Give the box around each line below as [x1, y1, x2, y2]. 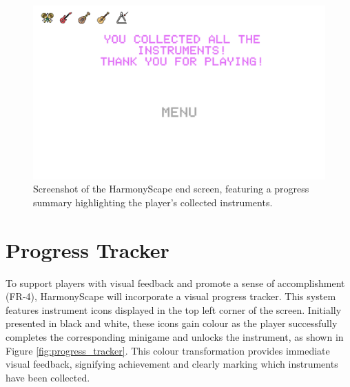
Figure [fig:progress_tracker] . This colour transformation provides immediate [6, 343, 330, 357]
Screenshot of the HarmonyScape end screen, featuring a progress [33, 181, 309, 196]
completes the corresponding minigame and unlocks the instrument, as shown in [6, 330, 344, 344]
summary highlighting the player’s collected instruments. [33, 195, 273, 209]
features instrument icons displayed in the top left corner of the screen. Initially [6, 302, 342, 317]
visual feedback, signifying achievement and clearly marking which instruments [6, 357, 338, 371]
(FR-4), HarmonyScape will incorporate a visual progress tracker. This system [6, 289, 336, 304]
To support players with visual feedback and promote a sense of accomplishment [6, 275, 345, 290]
